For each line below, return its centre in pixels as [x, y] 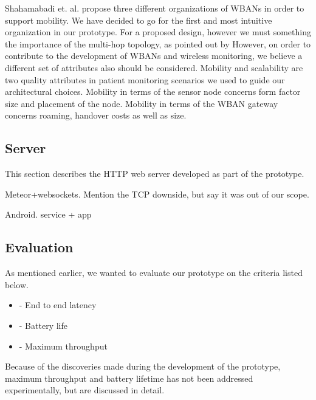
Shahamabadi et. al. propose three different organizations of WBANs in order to [155, 8]
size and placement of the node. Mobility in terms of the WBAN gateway [142, 103]
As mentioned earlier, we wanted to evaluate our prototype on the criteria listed [154, 273]
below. [17, 284]
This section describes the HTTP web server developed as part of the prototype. [155, 174]
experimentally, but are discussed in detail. [85, 390]
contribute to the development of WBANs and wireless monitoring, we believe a [154, 56]
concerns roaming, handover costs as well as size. [96, 115]
